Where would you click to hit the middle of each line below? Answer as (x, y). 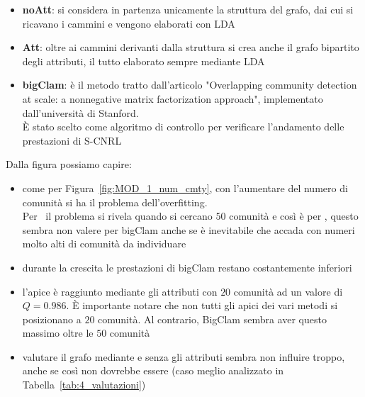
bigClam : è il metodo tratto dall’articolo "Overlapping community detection (190, 85)
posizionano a (52, 319)
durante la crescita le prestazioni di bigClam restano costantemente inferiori (187, 267)
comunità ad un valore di (288, 291)
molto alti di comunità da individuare (104, 244)
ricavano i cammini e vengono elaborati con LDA (129, 23)
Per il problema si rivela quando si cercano (117, 216)
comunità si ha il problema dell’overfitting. (115, 202)
